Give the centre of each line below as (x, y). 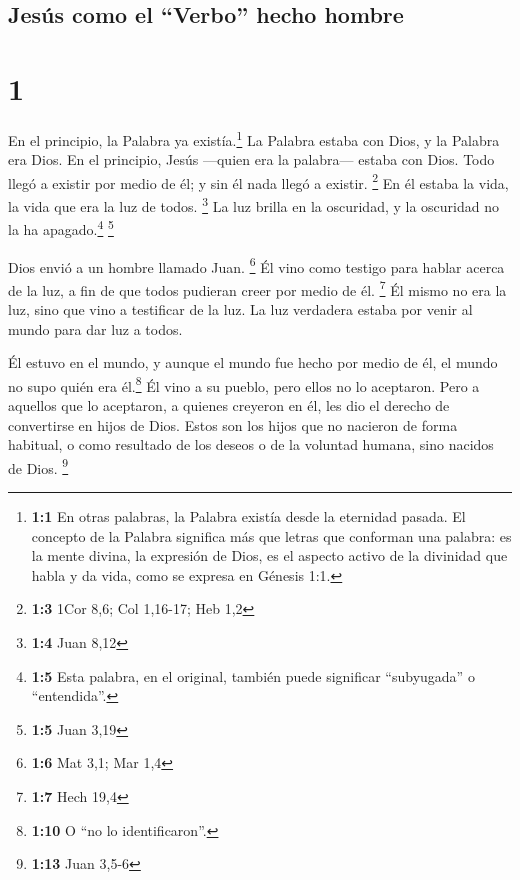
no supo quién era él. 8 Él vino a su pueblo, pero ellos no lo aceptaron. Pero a (244, 384)
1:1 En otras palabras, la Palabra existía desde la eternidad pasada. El (248, 516)
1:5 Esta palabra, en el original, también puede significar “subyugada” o (253, 675)
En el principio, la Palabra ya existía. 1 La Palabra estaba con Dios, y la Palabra (254, 138)
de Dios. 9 (38, 466)
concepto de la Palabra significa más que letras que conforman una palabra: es (271, 535)
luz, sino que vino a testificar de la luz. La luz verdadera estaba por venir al (240, 309)
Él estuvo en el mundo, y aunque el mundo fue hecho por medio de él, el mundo (253, 362)
